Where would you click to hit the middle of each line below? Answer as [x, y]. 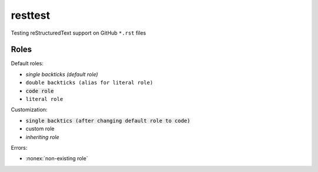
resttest [30, 15]
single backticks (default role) [62, 74]
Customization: [29, 110]
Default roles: [27, 63]
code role [40, 91]
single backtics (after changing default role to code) [108, 121]
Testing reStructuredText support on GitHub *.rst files [79, 33]
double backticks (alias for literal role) [89, 83]
